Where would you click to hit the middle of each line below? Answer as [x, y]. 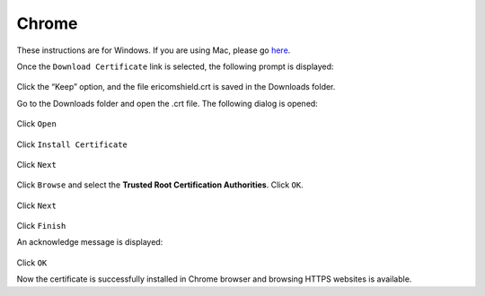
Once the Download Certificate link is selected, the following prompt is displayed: [175, 66]
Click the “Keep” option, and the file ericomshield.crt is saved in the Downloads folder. [176, 87]
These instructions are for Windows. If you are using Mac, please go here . [154, 50]
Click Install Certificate [72, 144]
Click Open [37, 124]
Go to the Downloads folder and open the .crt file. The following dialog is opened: [167, 103]
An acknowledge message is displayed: [90, 242]
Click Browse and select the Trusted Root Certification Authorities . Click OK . [160, 185]
